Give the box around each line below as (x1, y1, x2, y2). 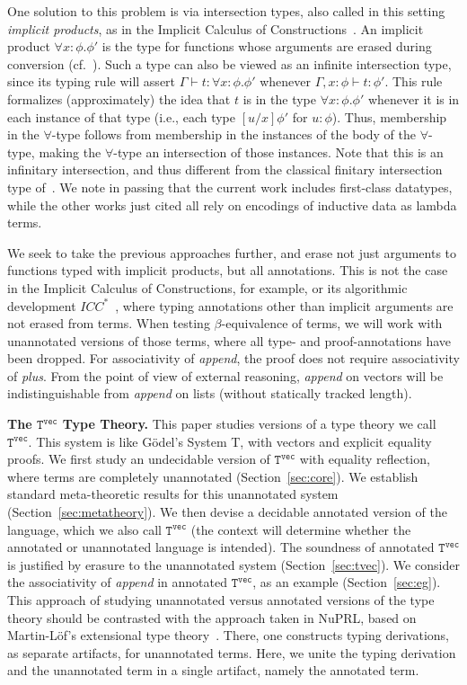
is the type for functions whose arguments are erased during (101, 37, 432, 56)
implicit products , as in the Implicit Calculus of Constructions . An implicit (7, 19, 424, 38)
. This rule (384, 72, 443, 91)
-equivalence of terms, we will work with (221, 314, 443, 333)
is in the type (242, 89, 317, 108)
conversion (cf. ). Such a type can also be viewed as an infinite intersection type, (7, 54, 452, 73)
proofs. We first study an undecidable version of (7, 449, 270, 468)
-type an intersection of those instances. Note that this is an (113, 142, 444, 161)
